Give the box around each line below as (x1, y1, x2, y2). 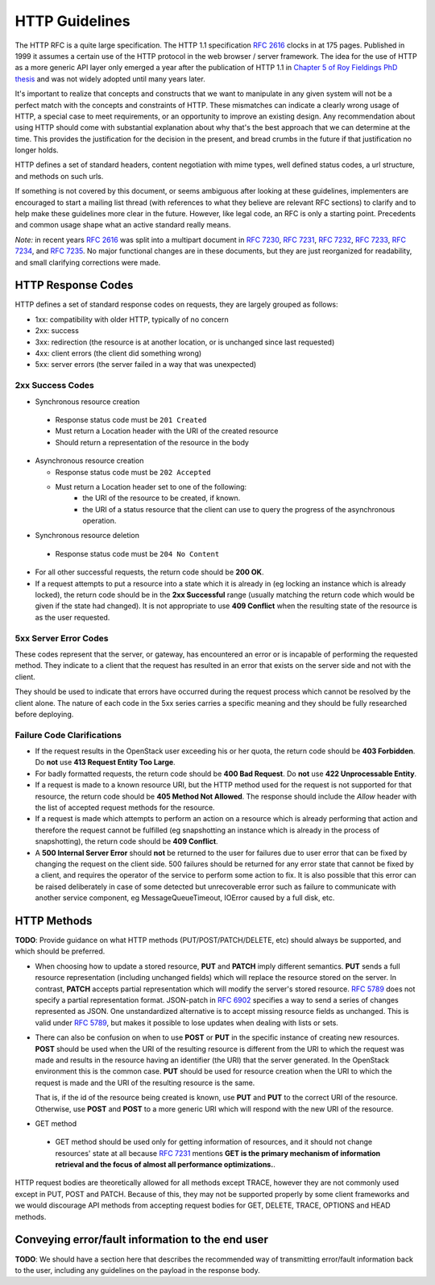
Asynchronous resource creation (35, 456, 144, 465)
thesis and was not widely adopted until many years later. (14, 73, 205, 84)
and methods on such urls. (14, 171, 104, 181)
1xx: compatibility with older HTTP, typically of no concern (35, 315, 229, 324)
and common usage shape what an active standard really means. (14, 220, 231, 230)
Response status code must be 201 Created (55, 415, 207, 424)
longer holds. (14, 145, 60, 155)
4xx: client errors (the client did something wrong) (35, 348, 202, 358)
